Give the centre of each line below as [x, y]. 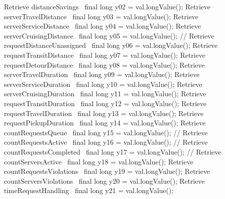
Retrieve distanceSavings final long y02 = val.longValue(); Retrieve [107, 6]
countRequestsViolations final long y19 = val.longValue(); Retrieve [107, 171]
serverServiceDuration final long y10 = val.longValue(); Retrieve [103, 84]
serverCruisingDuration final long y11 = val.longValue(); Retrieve [105, 94]
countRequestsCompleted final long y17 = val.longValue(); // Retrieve [113, 151]
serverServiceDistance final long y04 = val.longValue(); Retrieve [103, 26]
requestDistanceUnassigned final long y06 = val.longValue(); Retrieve [111, 45]
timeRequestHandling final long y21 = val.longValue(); [89, 190]
